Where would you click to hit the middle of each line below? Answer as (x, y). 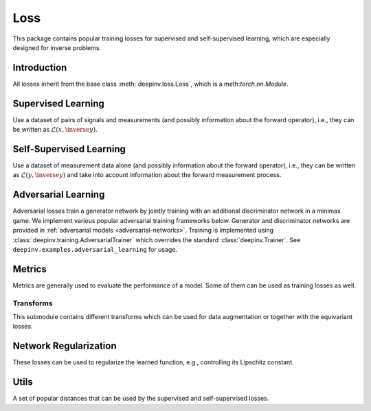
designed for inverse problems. (57, 47)
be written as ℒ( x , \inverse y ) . (55, 130)
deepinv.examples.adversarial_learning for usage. (95, 249)
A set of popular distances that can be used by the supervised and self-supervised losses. (141, 399)
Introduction (40, 68)
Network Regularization (65, 346)
